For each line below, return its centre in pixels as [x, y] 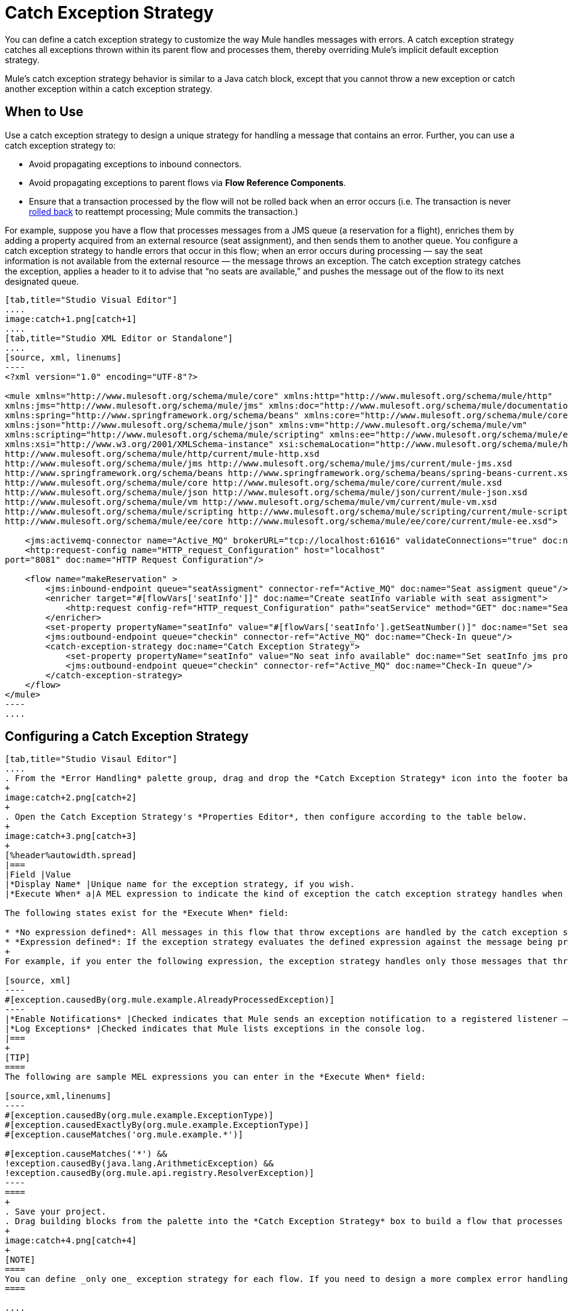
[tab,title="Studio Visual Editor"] [91, 299]
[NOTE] [20, 1260]
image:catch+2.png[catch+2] [71, 798]
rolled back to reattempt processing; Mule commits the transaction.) [164, 211]
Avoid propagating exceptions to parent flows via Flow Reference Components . [187, 182]
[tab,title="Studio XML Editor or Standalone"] [119, 338]
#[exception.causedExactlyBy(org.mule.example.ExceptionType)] [157, 1125]
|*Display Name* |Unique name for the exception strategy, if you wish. [180, 884]
